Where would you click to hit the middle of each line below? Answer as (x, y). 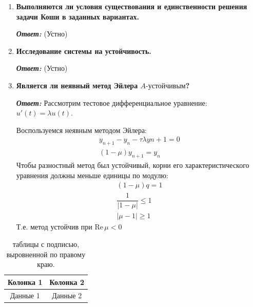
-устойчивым (166, 86)
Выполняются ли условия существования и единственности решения (132, 6)
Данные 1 (25, 295)
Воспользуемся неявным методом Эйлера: (82, 130)
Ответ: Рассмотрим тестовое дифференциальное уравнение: (112, 102)
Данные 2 (67, 295)
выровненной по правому (46, 254)
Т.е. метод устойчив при (54, 227)
